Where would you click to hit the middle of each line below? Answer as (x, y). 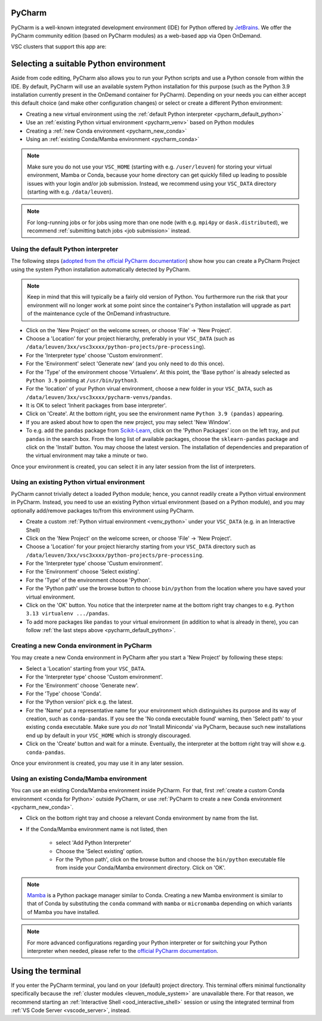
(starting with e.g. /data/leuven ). (70, 192)
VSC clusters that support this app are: (59, 47)
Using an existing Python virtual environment (78, 482)
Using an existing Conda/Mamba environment (79, 778)
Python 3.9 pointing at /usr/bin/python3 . (82, 380)
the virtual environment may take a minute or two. (87, 456)
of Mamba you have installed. (63, 912)
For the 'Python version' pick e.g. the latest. (80, 702)
